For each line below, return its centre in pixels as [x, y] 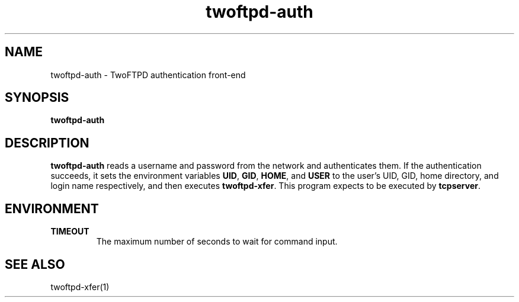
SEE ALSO [35, 264]
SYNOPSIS [37, 98]
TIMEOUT [70, 232]
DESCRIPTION [47, 143]
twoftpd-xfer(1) [80, 287]
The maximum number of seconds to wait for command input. [217, 242]
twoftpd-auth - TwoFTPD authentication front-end [148, 75]
